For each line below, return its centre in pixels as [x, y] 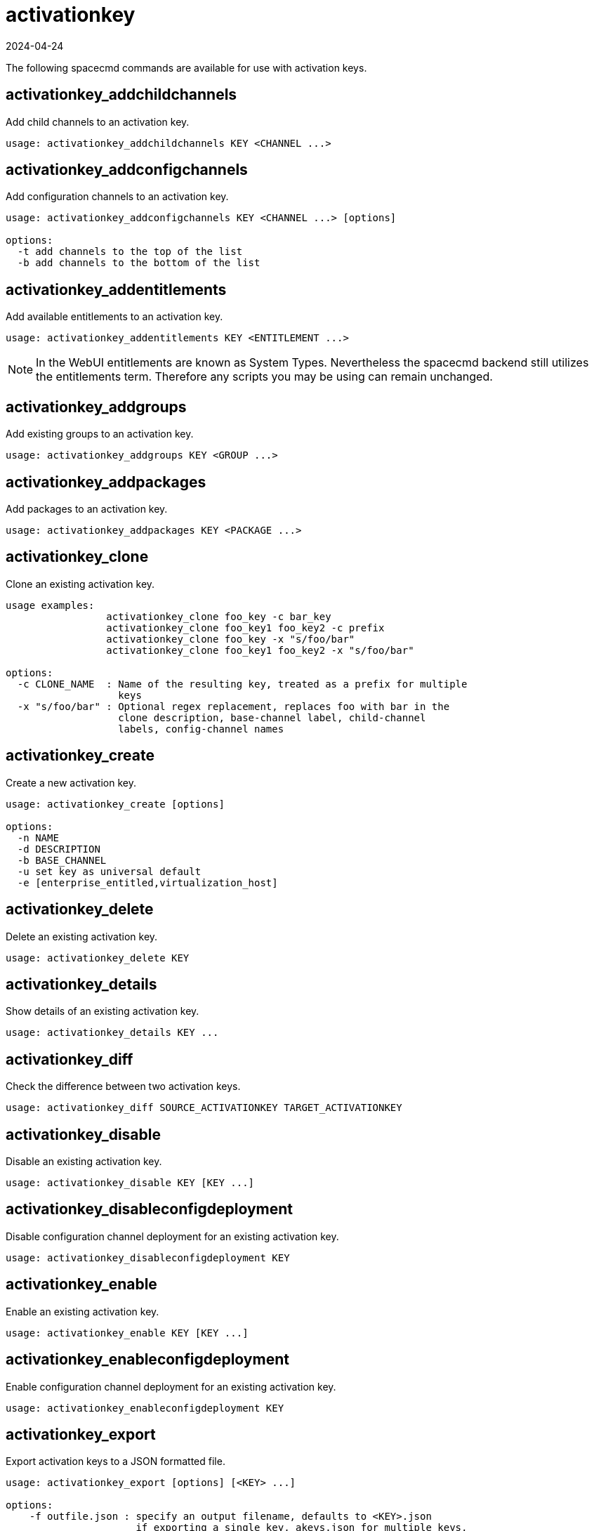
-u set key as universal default [109, 871]
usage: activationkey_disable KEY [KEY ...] [130, 1183]
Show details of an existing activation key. [103, 1011]
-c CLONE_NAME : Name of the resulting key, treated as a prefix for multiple [242, 684]
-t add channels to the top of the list [130, 252]
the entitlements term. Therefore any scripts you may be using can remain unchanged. [264, 377]
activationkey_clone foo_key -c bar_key [219, 616]
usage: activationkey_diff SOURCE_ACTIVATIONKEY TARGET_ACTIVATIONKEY [204, 1108]
